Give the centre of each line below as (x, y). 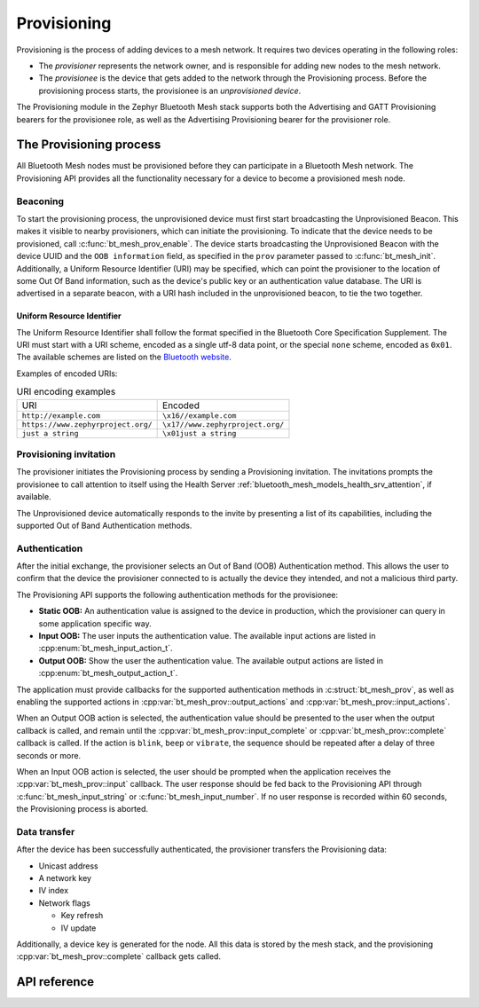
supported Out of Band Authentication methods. (104, 525)
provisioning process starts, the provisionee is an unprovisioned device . (170, 90)
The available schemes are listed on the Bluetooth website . (124, 357)
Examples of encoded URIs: (67, 374)
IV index (54, 891)
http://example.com (61, 416)
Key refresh (82, 916)
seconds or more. (49, 755)
